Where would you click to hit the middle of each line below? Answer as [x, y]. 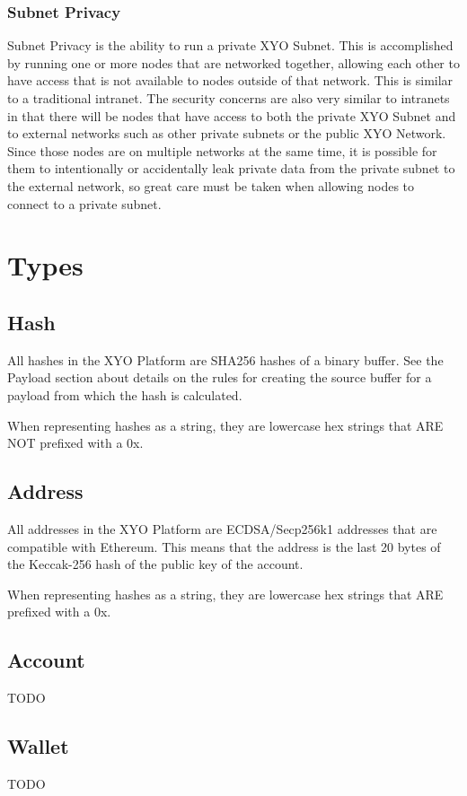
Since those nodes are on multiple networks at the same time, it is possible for [222, 150]
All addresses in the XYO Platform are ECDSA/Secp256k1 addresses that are [222, 528]
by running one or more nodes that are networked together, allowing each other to [233, 62]
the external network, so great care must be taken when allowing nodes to [211, 185]
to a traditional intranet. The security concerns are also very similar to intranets [229, 98]
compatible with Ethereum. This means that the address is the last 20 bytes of [224, 546]
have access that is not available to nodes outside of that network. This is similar [230, 80]
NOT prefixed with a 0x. [75, 443]
